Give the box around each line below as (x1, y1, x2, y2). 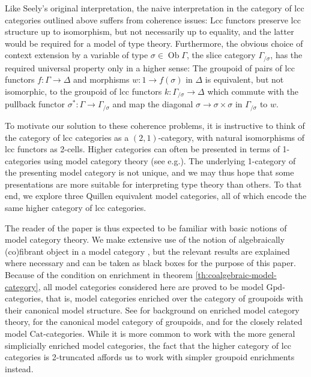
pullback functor (5, 98, 65, 110)
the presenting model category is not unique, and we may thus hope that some (5, 166, 294, 179)
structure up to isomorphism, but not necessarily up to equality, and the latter (5, 25, 294, 38)
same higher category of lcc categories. (5, 201, 146, 214)
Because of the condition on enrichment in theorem (5, 269, 193, 281)
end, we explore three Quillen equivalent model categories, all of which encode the (5, 189, 307, 202)
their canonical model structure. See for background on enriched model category (5, 303, 300, 316)
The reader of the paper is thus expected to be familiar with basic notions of (5, 221, 287, 234)
